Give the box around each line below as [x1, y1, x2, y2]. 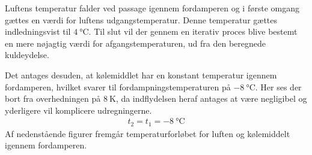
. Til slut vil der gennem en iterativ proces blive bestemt [88, 25, 298, 38]
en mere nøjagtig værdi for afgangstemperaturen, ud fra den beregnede [5, 37, 266, 49]
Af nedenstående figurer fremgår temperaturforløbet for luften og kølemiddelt [5, 127, 290, 139]
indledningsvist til [5, 25, 71, 38]
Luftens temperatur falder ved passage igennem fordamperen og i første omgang [5, 2, 299, 14]
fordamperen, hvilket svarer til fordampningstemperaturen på [5, 80, 231, 93]
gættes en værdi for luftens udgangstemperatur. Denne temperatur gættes [5, 13, 278, 26]
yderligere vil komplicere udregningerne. [5, 104, 152, 116]
